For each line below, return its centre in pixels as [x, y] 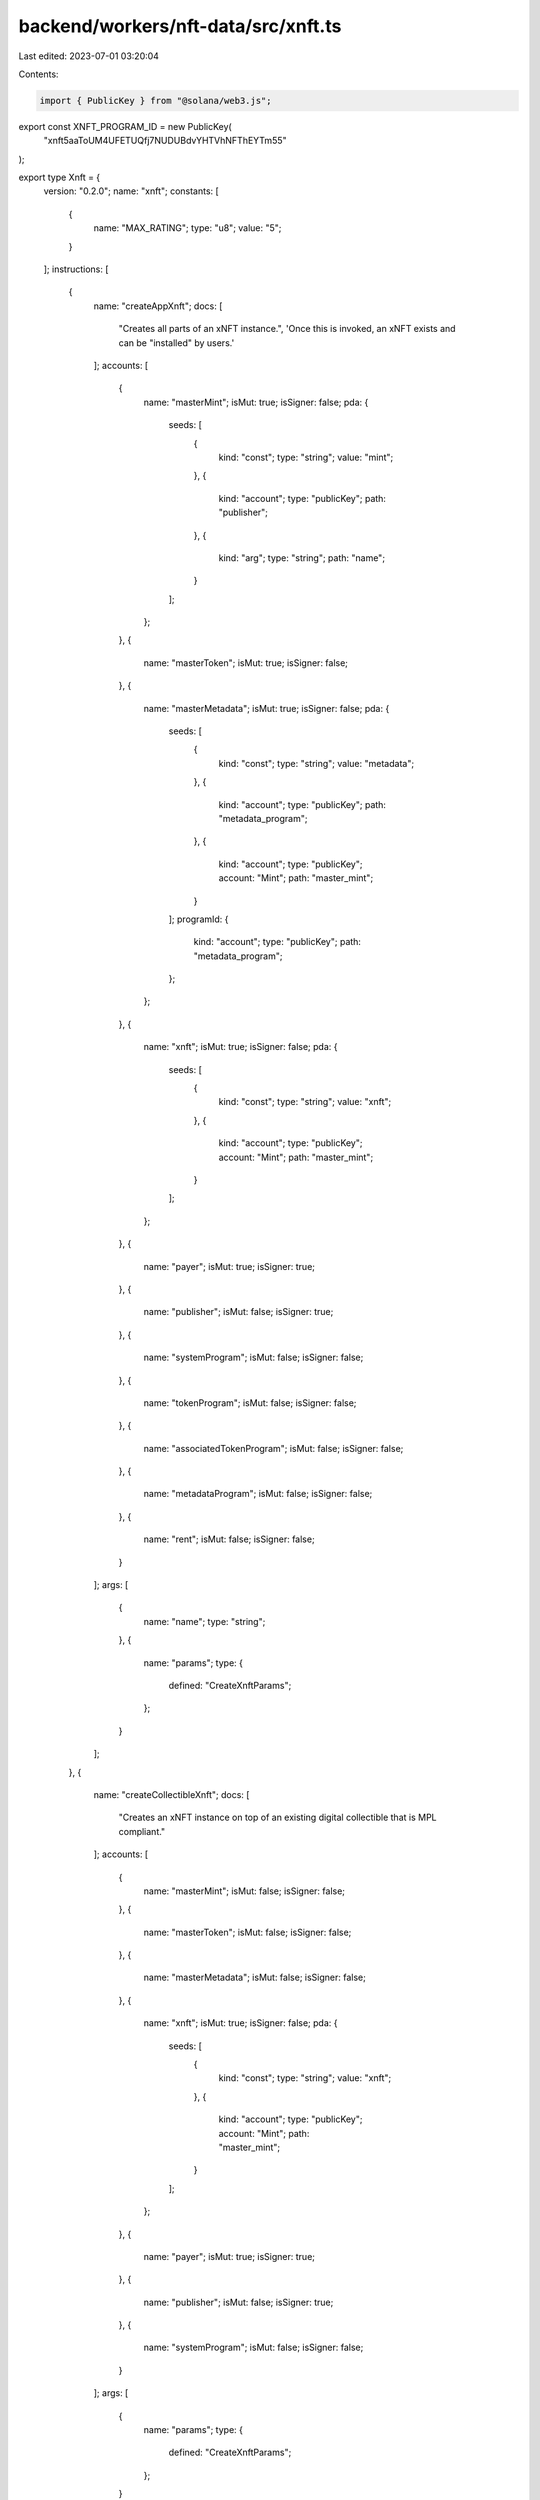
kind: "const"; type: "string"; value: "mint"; [306, 457]
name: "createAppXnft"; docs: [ [158, 306]
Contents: [38, 74]
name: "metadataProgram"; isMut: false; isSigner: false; [258, 1494]
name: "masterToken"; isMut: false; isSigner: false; [247, 1932]
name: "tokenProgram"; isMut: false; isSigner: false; [250, 1402]
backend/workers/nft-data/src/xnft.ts [180, 26]
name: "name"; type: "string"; [204, 1621]
